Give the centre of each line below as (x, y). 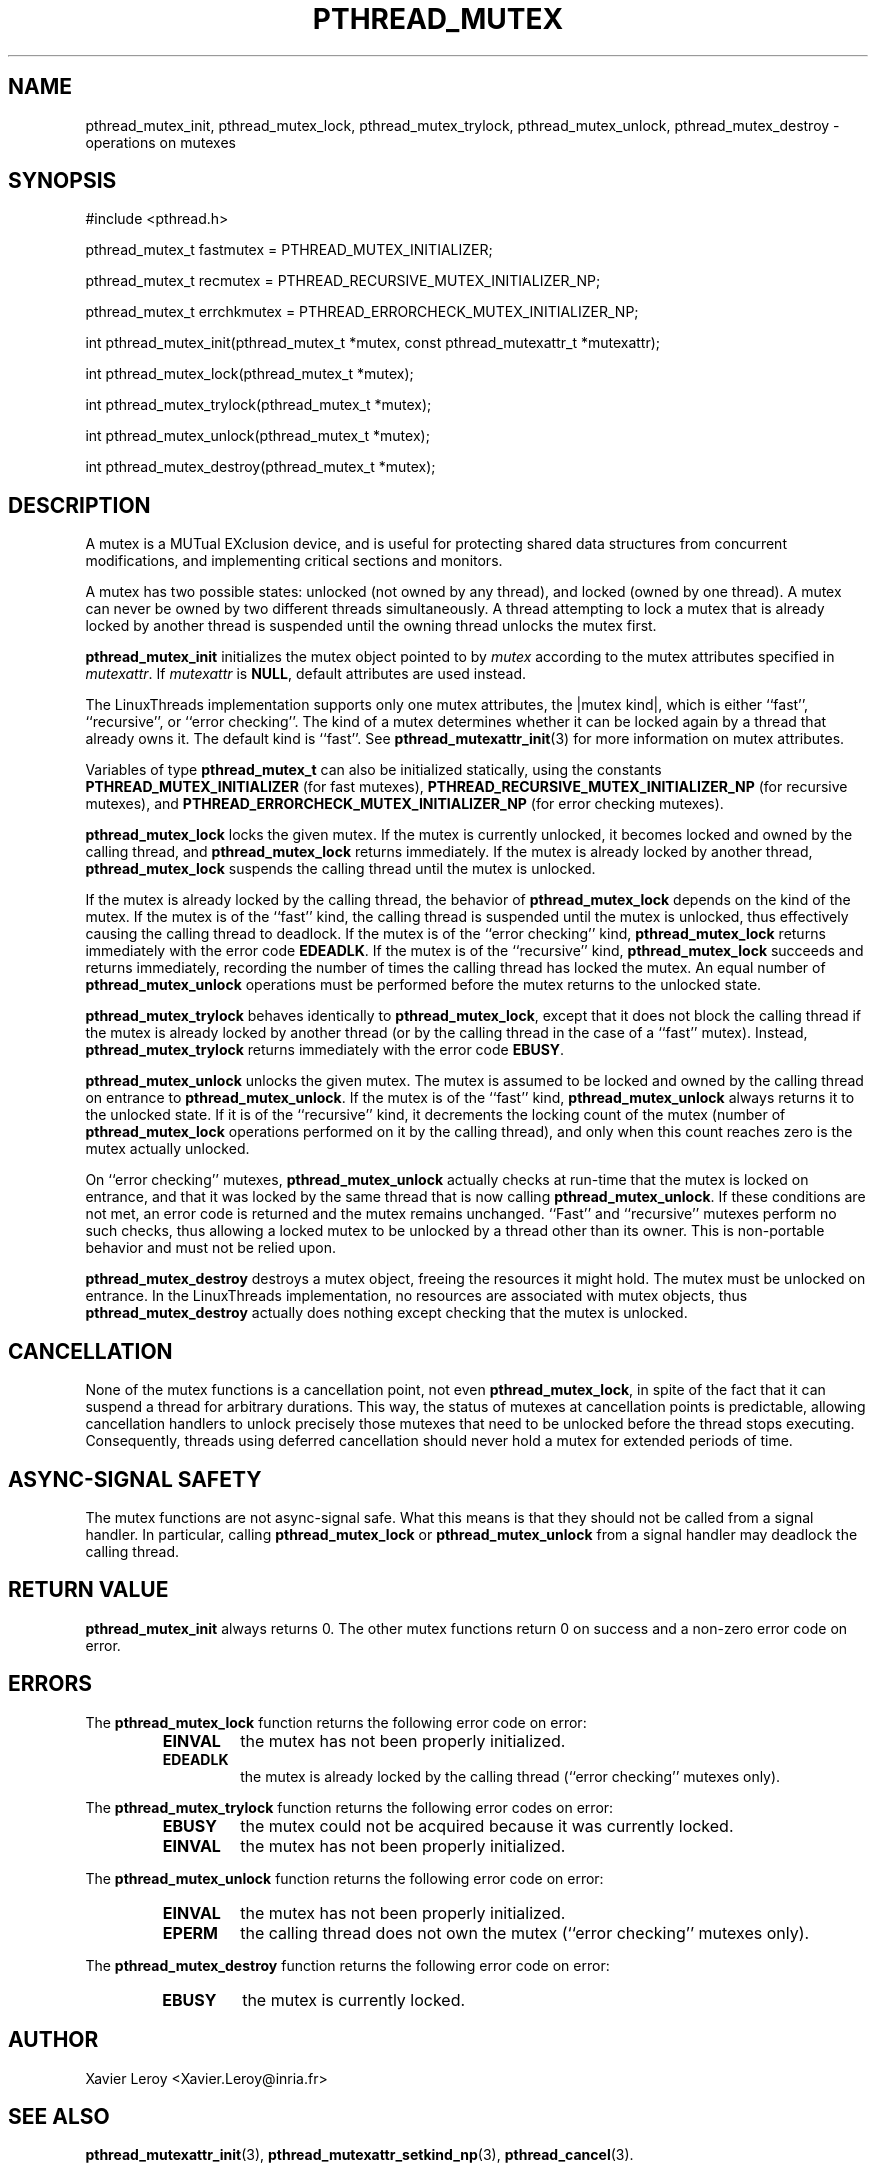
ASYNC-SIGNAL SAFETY (135, 1479)
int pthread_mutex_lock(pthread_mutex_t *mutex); (249, 374)
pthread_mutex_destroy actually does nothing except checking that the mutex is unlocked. (386, 1313)
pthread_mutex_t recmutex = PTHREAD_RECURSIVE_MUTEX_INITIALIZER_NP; (343, 281)
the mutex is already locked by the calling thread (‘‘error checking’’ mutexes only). (510, 1776)
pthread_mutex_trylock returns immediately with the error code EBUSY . (325, 1050)
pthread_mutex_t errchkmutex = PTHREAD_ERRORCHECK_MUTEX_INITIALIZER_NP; (362, 312)
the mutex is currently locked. (354, 1999)
